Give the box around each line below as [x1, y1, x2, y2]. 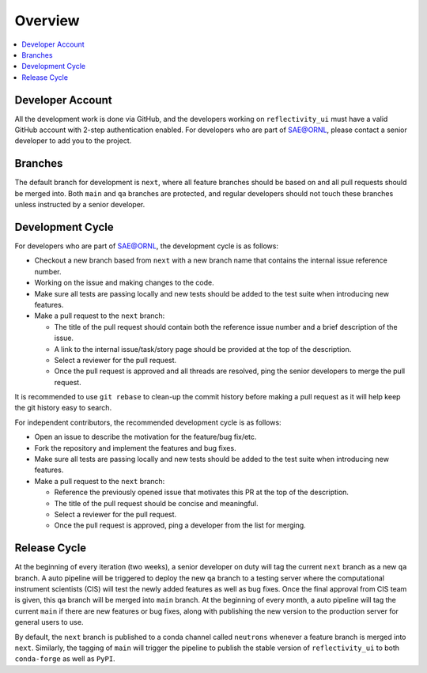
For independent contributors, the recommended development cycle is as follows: [14, 418, 282, 427]
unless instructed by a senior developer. [14, 200, 145, 210]
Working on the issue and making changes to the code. [34, 278, 214, 288]
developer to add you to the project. [14, 136, 132, 146]
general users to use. [14, 618, 84, 627]
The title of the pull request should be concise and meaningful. [54, 498, 259, 508]
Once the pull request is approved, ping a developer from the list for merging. [54, 520, 306, 530]
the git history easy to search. [14, 403, 112, 413]
